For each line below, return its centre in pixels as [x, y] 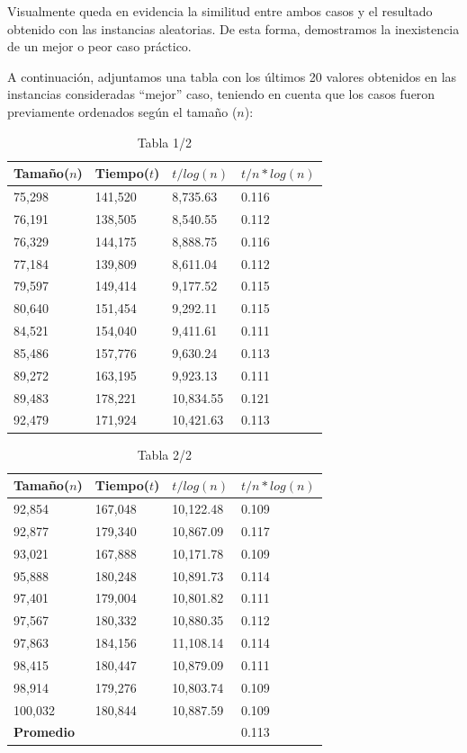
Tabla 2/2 [164, 454]
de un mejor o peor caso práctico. [99, 46]
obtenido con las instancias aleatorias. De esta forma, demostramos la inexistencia [233, 28]
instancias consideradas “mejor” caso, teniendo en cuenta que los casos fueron [221, 94]
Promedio [44, 732]
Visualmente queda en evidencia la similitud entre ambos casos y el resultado [220, 11]
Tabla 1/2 [164, 142]
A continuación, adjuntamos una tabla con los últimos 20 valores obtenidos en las [232, 76]
